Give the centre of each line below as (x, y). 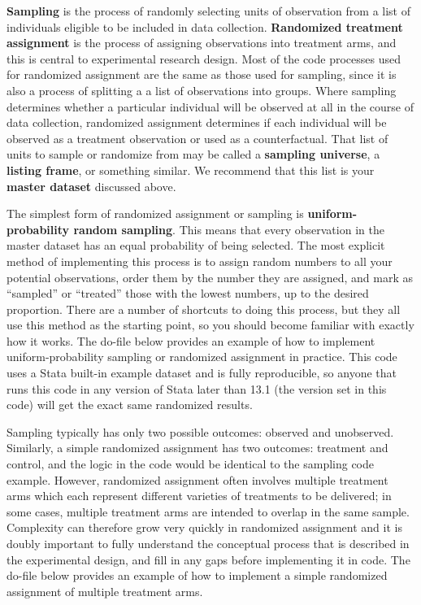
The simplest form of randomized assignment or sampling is (155, 213)
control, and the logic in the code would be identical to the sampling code (191, 464)
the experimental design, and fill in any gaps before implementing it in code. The (208, 559)
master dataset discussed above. (91, 186)
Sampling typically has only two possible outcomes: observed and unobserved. (200, 431)
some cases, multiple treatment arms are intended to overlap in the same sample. (208, 511)
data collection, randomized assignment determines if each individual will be (197, 122)
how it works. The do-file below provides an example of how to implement (191, 340)
